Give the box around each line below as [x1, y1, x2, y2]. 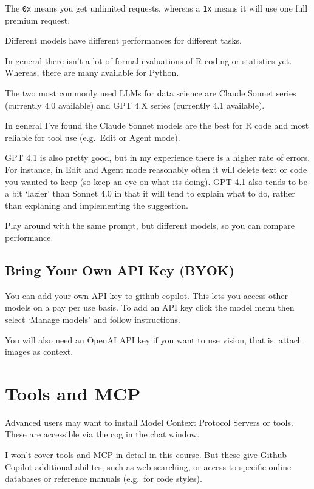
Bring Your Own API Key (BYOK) [5, 260, 235, 279]
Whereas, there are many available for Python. [5, 66, 179, 79]
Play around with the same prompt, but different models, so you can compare [5, 219, 295, 232]
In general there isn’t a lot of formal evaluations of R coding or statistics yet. [5, 54, 292, 67]
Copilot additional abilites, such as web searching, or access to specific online [5, 460, 292, 473]
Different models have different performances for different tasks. [5, 34, 242, 47]
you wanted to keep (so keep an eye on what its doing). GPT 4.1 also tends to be [5, 175, 307, 187]
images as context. [5, 345, 73, 358]
